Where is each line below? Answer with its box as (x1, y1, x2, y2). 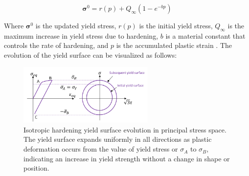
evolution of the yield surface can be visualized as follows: (4, 49, 177, 60)
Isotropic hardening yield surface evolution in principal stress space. (23, 124, 226, 134)
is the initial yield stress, (139, 21, 213, 30)
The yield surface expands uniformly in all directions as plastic (23, 134, 212, 144)
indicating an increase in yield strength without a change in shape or (23, 153, 230, 163)
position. (23, 163, 49, 173)
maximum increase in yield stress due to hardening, (4, 30, 158, 41)
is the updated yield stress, (35, 21, 116, 30)
